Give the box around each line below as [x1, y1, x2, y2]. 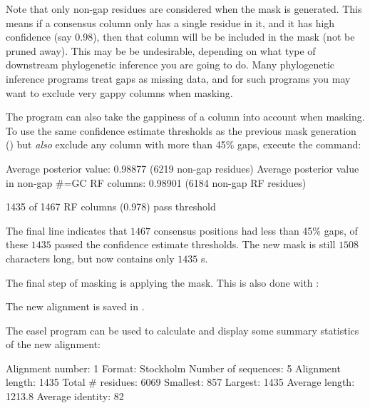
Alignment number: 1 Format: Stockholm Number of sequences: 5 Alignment [6, 360, 341, 375]
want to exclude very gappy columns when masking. [6, 85, 233, 100]
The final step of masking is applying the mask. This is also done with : [6, 275, 319, 290]
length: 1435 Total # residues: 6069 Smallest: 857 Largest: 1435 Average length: [6, 374, 355, 389]
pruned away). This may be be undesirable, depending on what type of [6, 43, 316, 58]
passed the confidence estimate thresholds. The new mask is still [54, 237, 336, 252]
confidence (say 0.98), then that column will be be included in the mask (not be [6, 29, 355, 44]
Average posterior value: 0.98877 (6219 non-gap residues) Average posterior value [6, 160, 359, 175]
